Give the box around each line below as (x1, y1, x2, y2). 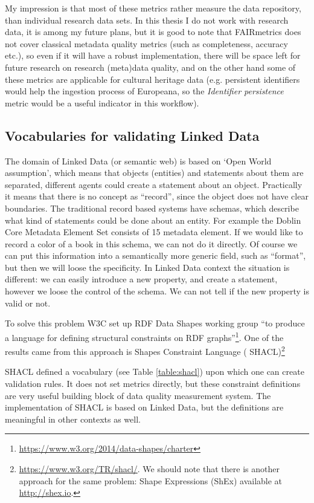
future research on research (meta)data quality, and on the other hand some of (5, 60, 296, 73)
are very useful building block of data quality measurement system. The (5, 389, 271, 401)
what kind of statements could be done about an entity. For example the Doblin (5, 213, 301, 226)
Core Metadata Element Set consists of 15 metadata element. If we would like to (5, 226, 303, 238)
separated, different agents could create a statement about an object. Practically (5, 178, 303, 190)
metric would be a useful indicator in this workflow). (5, 96, 199, 109)
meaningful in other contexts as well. (5, 412, 141, 425)
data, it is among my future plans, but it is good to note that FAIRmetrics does (5, 25, 301, 38)
